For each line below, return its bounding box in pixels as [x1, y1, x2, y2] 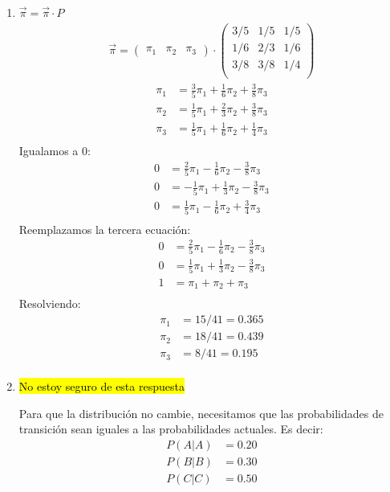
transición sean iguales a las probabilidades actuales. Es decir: [18, 420, 323, 437]
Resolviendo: [18, 295, 81, 312]
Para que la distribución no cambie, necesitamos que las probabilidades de [18, 404, 384, 421]
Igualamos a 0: [18, 142, 91, 159]
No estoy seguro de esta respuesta [18, 378, 185, 395]
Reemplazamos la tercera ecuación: [18, 220, 191, 237]
